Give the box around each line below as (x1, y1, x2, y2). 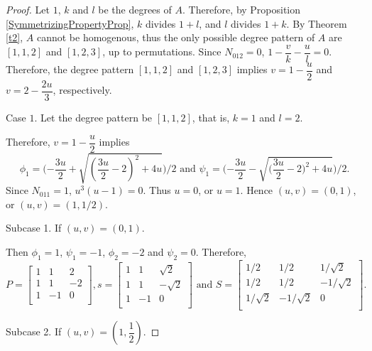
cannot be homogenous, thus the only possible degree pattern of (36, 30, 315, 45)
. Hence (240, 183, 273, 198)
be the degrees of (98, 2, 172, 16)
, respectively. (53, 82, 112, 97)
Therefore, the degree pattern (6, 62, 134, 77)
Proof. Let (6, 2, 50, 16)
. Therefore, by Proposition (182, 2, 301, 16)
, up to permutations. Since (102, 44, 221, 59)
